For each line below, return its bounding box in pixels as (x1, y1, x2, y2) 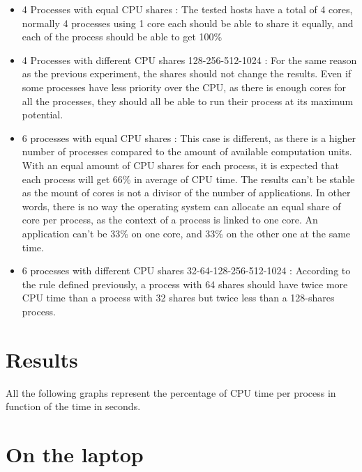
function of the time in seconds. (6, 399, 141, 414)
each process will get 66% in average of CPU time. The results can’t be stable (22, 171, 355, 186)
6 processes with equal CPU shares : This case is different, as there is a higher (22, 130, 356, 145)
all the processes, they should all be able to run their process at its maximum (22, 93, 354, 108)
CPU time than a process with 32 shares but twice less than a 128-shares (22, 290, 335, 305)
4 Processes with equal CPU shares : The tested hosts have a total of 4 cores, (22, 2, 353, 16)
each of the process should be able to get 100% (22, 29, 223, 44)
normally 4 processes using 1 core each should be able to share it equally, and (22, 15, 354, 30)
